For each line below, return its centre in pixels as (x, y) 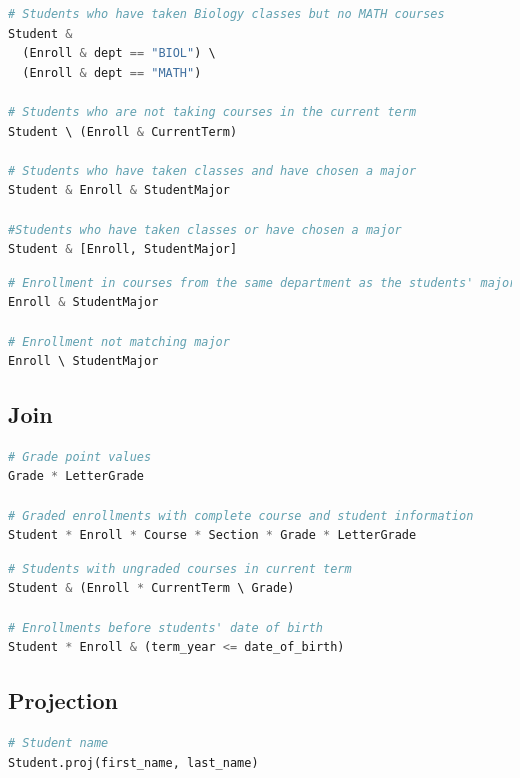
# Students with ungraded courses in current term (180, 568)
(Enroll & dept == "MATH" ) (112, 72)
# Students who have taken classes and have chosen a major (212, 170)
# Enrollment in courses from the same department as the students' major (262, 282)
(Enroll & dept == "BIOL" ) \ (119, 53)
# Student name (58, 743)
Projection (63, 700)
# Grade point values (80, 456)
